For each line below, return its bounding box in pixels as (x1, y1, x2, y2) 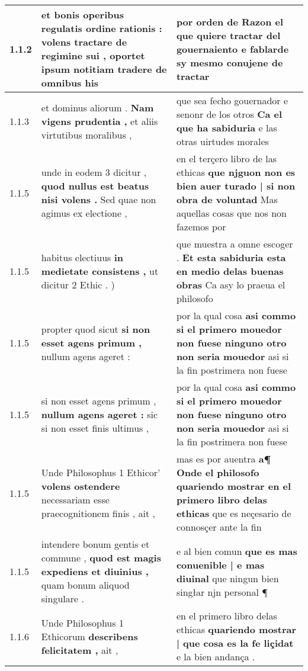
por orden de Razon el (176, 14, 284, 28)
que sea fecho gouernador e (176, 94, 288, 107)
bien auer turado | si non (176, 179, 296, 192)
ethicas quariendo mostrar (176, 622, 297, 636)
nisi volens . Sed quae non (41, 192, 156, 206)
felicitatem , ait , (41, 643, 118, 657)
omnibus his (41, 76, 99, 89)
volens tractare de (41, 35, 127, 49)
